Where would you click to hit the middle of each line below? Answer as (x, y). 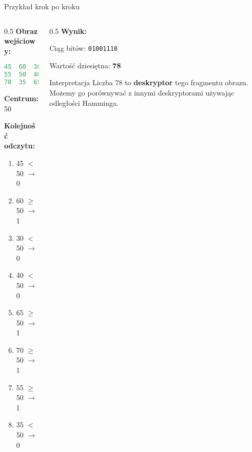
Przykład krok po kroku (42, 6)
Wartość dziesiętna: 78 (85, 65)
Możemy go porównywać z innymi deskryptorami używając (142, 93)
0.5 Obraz (21, 31)
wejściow (20, 41)
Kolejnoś (20, 126)
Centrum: (22, 98)
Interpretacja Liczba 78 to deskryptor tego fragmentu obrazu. (149, 82)
